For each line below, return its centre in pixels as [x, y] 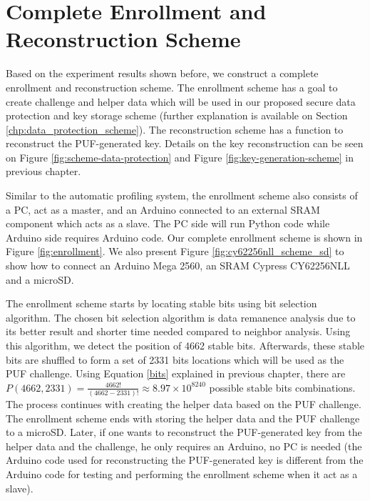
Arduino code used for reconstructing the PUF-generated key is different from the [185, 460]
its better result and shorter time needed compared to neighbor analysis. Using [178, 331]
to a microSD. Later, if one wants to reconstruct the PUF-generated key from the [184, 432]
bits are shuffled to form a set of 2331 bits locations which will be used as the [175, 359]
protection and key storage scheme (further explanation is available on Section [177, 115]
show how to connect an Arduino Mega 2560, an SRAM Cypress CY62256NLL [178, 266]
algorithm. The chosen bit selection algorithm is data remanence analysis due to [181, 317]
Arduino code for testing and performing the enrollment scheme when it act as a [182, 474]
